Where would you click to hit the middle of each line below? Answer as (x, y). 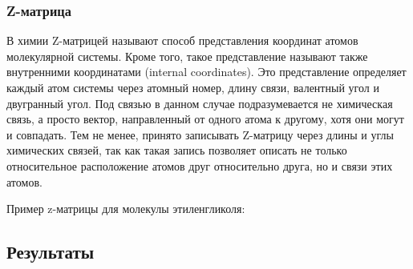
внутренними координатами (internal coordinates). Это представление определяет (206, 72)
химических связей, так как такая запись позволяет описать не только (177, 150)
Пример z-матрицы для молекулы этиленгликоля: (126, 209)
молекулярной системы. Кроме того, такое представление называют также (187, 56)
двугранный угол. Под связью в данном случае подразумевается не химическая (200, 103)
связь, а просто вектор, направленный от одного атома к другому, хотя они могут (205, 119)
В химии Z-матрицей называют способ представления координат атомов (182, 40)
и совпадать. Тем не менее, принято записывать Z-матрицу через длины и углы (200, 134)
